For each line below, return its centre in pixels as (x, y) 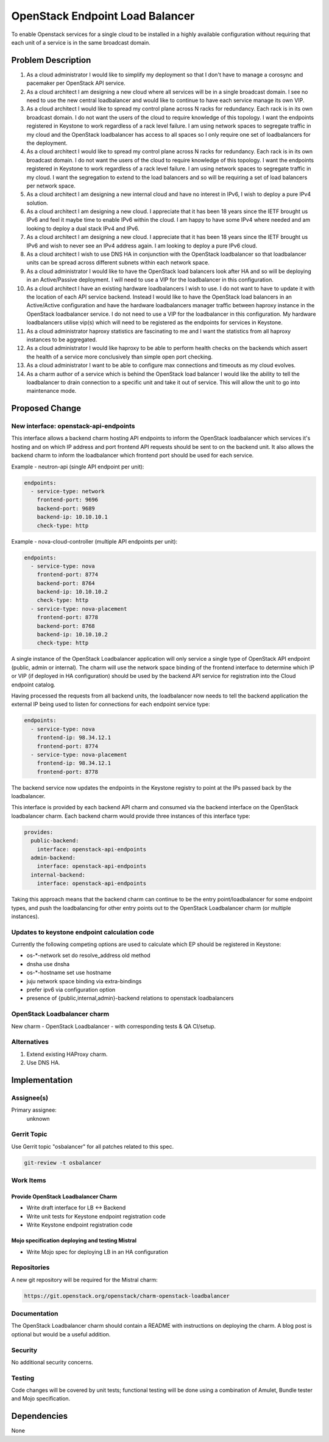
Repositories (30, 1267)
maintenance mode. (51, 391)
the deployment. (47, 143)
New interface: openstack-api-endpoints (73, 426)
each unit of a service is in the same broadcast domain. (81, 42)
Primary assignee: (34, 1110)
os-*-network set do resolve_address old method (88, 955)
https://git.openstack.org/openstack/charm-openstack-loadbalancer (127, 1296)
